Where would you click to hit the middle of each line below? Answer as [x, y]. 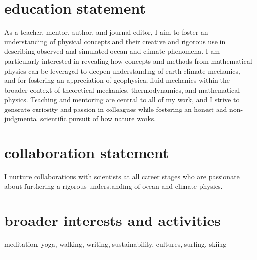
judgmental [21, 119]
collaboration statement [87, 153]
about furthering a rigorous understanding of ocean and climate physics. [114, 186]
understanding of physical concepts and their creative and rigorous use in [115, 41]
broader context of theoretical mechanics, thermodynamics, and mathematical [122, 90]
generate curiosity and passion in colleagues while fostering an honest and [116, 109]
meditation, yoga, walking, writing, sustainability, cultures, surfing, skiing [116, 243]
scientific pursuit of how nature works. [98, 119]
